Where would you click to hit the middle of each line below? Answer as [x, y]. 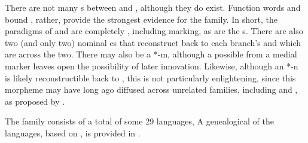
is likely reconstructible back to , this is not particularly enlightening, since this [150, 77]
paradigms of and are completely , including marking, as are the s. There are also [154, 31]
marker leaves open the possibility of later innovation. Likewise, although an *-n [152, 66]
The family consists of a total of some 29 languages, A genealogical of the [139, 121]
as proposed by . [35, 101]
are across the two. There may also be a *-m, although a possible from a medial [151, 54]
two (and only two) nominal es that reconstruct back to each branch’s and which [153, 42]
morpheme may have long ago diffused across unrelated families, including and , [151, 89]
